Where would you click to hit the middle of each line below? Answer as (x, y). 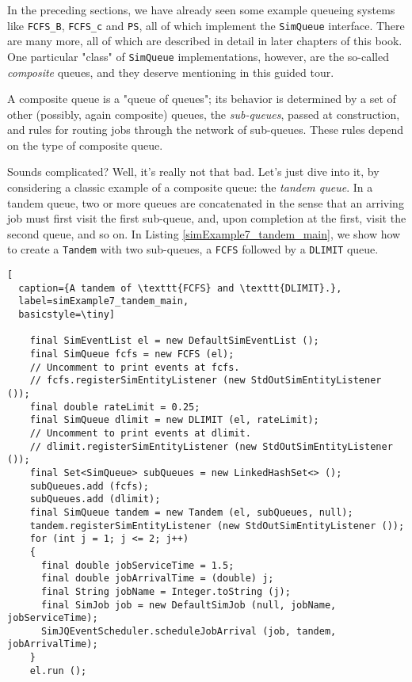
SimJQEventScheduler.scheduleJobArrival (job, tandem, (189, 631)
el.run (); (58, 671)
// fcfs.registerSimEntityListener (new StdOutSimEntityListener (206, 381)
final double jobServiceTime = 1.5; (137, 565)
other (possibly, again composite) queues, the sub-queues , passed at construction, (204, 114)
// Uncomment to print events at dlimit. (140, 433)
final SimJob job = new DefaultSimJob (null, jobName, (189, 605)
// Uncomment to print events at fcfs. (135, 367)
